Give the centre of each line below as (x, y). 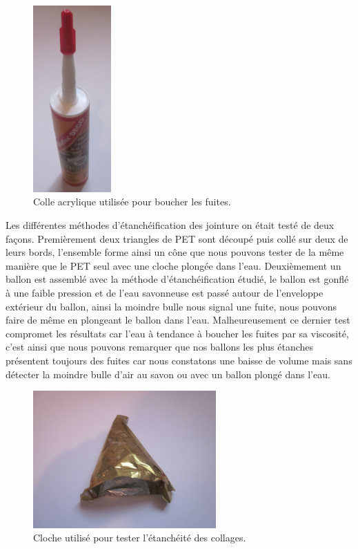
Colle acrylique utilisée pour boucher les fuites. (132, 202)
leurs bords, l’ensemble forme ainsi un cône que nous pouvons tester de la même (175, 252)
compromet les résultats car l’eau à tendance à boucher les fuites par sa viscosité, (177, 333)
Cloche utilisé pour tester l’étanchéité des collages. (140, 538)
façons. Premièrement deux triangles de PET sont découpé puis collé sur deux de (177, 238)
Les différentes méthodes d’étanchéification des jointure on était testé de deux (170, 225)
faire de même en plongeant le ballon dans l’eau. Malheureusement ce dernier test (178, 320)
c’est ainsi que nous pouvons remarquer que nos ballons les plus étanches (160, 347)
